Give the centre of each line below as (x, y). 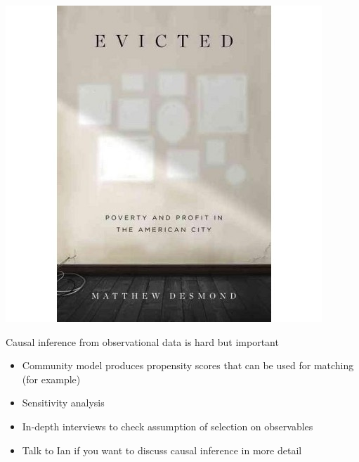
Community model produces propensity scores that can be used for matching (188, 365)
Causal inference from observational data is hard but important (142, 341)
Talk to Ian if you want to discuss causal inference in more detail (162, 450)
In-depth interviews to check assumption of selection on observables (168, 426)
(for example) (51, 379)
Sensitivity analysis (63, 403)
